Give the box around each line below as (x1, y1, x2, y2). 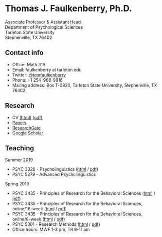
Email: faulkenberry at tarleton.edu (12, 67, 82, 73)
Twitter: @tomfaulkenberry (12, 72, 66, 78)
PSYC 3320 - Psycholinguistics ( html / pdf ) (12, 166, 99, 172)
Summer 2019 (5, 157, 33, 163)
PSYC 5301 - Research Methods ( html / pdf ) (12, 221, 101, 227)
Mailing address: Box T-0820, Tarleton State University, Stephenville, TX (12, 82, 157, 88)
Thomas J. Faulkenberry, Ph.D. (5, 3, 132, 14)
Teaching (5, 144, 34, 152)
